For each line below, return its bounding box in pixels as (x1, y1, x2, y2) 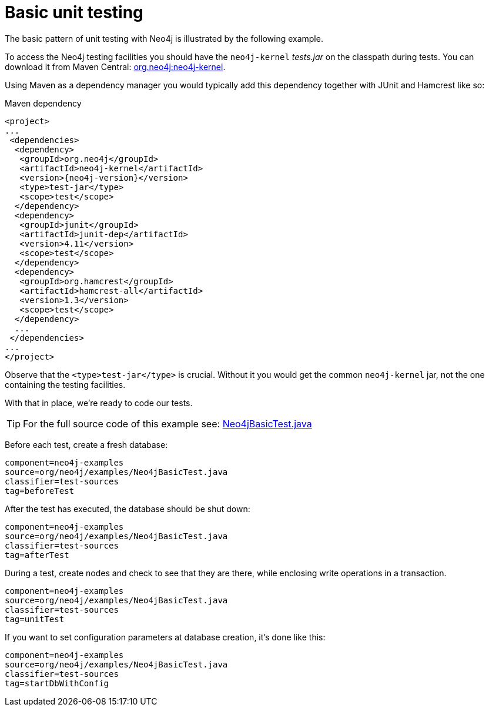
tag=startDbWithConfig (5, 678, 109, 688)
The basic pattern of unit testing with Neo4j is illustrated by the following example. (5, 33, 323, 44)
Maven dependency (5, 98, 82, 108)
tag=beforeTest (5, 486, 75, 496)
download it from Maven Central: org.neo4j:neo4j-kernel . (5, 61, 226, 72)
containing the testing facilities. (5, 379, 126, 390)
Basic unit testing (5, 2, 143, 22)
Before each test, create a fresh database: (5, 439, 168, 450)
